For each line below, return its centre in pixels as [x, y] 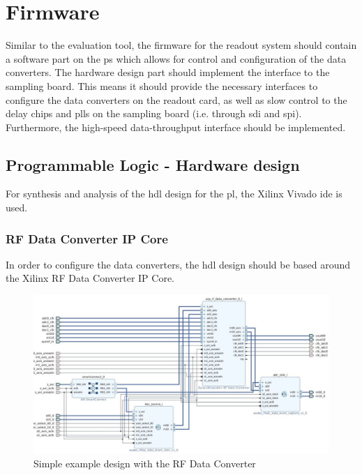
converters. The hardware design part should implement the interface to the [168, 72]
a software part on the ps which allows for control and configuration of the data [176, 58]
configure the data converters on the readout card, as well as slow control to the [176, 99]
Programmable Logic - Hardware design [153, 164]
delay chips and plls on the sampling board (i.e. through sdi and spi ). [154, 113]
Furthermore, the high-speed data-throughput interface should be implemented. [176, 127]
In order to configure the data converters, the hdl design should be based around [178, 264]
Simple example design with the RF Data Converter [145, 463]
